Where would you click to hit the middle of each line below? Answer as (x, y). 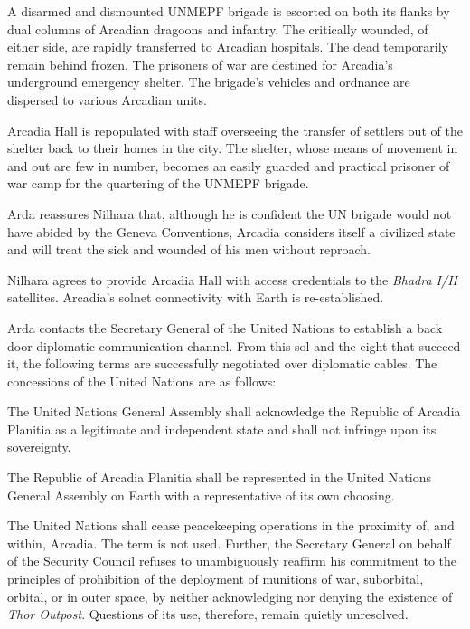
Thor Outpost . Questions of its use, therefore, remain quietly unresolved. (208, 614)
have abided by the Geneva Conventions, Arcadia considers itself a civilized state (231, 231)
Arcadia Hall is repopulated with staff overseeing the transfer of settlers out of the (235, 130)
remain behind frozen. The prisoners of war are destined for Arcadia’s (200, 64)
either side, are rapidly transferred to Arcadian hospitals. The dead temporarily (228, 47)
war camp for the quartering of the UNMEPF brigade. (158, 183)
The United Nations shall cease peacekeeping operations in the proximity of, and (231, 525)
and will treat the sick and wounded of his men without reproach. (189, 249)
